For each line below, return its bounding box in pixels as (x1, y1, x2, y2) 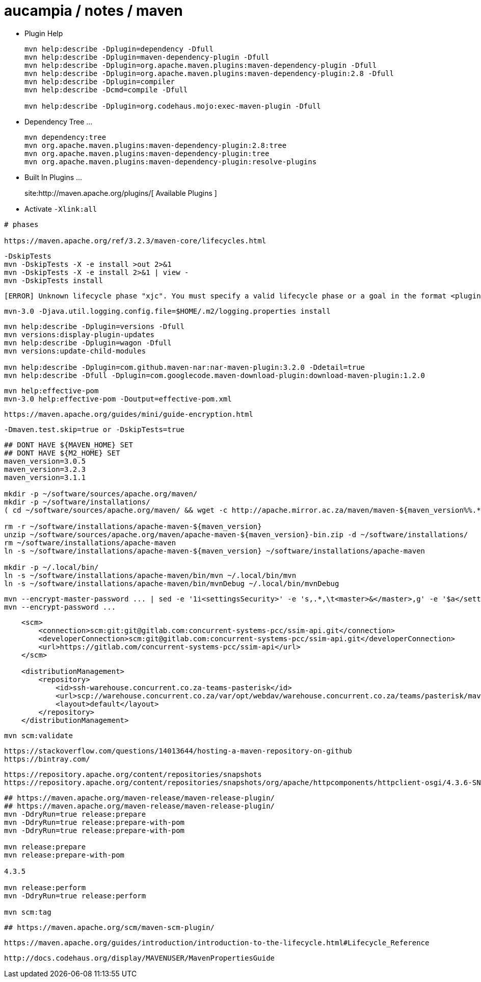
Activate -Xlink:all (24, 204, 97, 213)
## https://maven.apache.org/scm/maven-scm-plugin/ (4, 923, 215, 931)
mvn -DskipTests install (4, 276, 103, 285)
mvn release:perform (4, 883, 86, 892)
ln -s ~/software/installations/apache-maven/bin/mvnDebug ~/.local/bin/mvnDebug (4, 579, 339, 588)
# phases (4, 220, 39, 229)
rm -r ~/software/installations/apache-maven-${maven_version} (4, 522, 262, 531)
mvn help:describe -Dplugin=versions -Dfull (4, 322, 185, 331)
